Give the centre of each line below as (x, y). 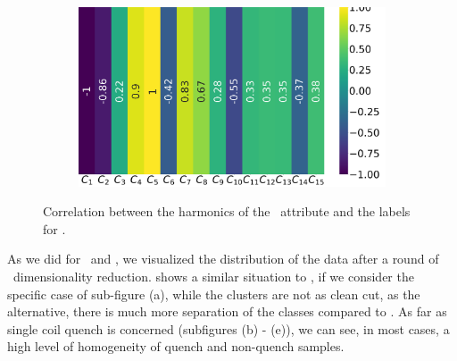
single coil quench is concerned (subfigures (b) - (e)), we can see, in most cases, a (228, 328)
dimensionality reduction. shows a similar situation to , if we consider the (213, 276)
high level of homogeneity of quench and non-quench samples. (176, 346)
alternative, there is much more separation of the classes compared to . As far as (227, 311)
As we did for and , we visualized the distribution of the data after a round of (223, 259)
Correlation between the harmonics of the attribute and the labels (227, 211)
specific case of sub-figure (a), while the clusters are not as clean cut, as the (214, 294)
